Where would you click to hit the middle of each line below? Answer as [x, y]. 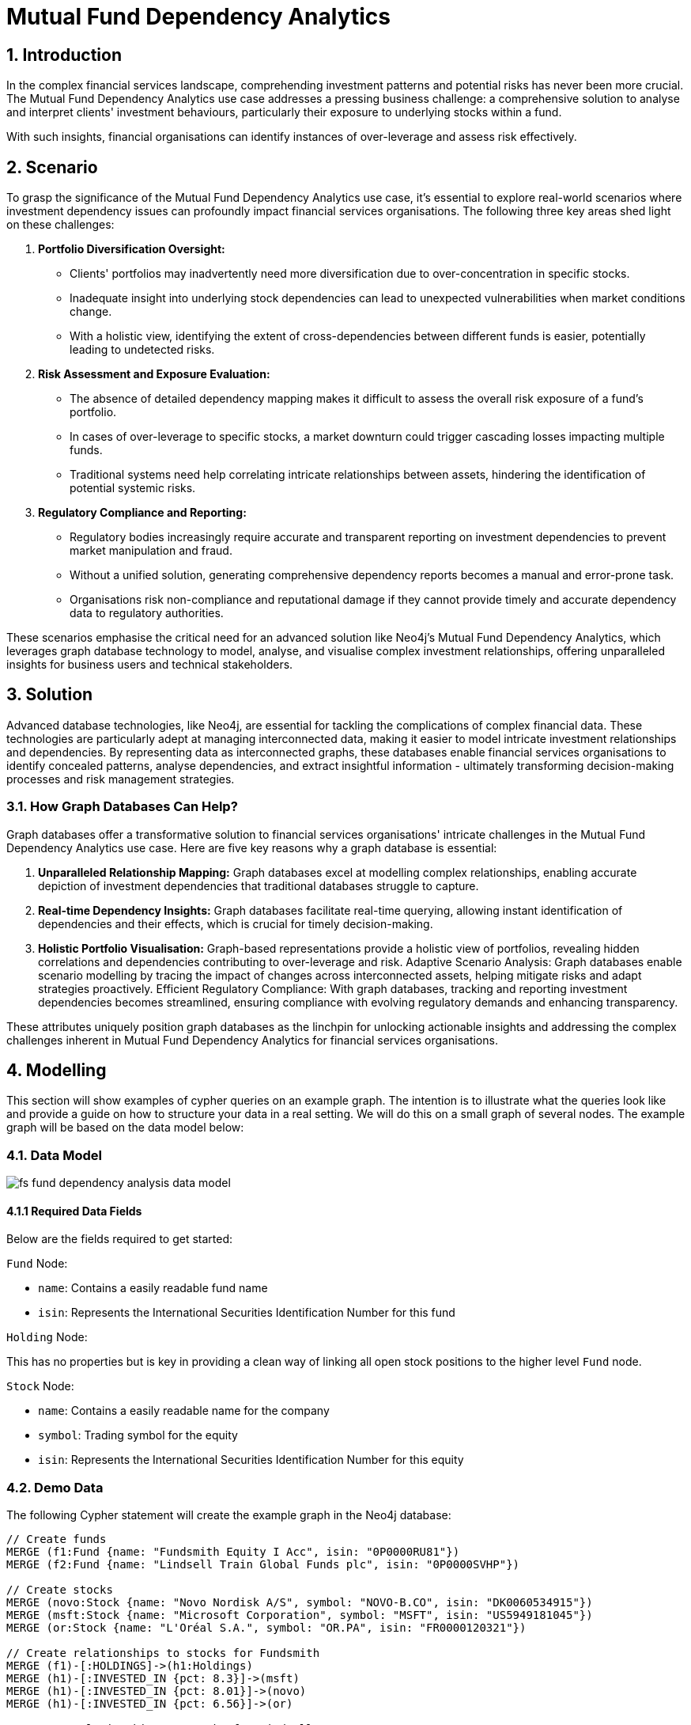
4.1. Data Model [54, 1155]
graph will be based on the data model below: [125, 1128]
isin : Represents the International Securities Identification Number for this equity [251, 1460]
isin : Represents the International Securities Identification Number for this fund [247, 1313]
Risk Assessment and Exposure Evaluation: [154, 374]
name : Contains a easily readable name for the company [184, 1411]
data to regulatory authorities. [147, 613]
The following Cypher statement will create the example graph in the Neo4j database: [229, 1515]
